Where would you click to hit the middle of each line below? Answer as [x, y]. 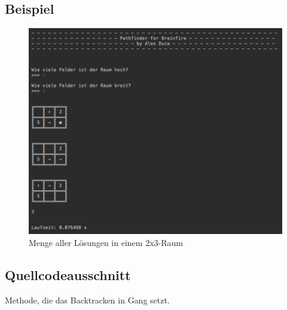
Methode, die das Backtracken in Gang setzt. [87, 300]
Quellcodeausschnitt [68, 274]
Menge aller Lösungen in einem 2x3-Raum [106, 242]
